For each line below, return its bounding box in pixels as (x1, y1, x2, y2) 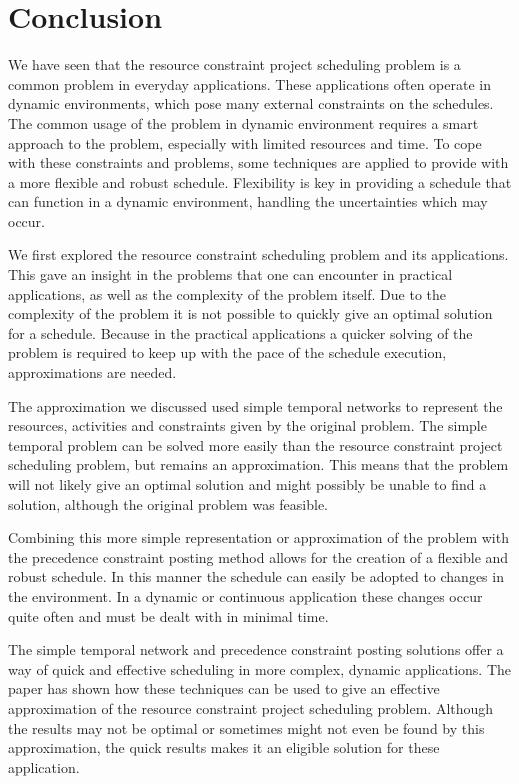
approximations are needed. (8, 362, 177, 383)
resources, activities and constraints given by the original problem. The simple (8, 415, 487, 436)
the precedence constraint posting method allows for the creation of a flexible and (8, 546, 509, 567)
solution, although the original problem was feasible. (8, 493, 329, 514)
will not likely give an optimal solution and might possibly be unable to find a (8, 474, 487, 494)
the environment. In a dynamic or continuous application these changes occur (8, 585, 483, 606)
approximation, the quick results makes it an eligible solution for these (8, 737, 440, 758)
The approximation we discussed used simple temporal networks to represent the (8, 395, 503, 416)
